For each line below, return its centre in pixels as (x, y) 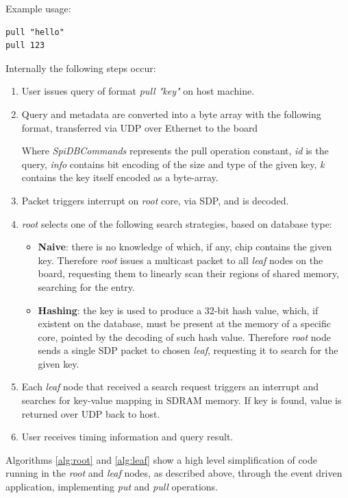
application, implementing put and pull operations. (112, 487)
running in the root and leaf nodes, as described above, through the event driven (174, 473)
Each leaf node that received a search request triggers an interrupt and (170, 387)
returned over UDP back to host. (91, 413)
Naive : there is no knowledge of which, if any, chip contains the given (185, 247)
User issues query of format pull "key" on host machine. (138, 91)
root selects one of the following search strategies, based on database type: (177, 223)
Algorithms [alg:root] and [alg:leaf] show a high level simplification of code (161, 459)
